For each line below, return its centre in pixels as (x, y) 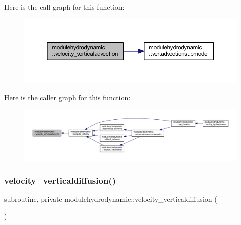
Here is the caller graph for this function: (67, 97)
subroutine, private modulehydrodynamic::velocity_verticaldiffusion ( (111, 199)
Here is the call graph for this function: (64, 7)
